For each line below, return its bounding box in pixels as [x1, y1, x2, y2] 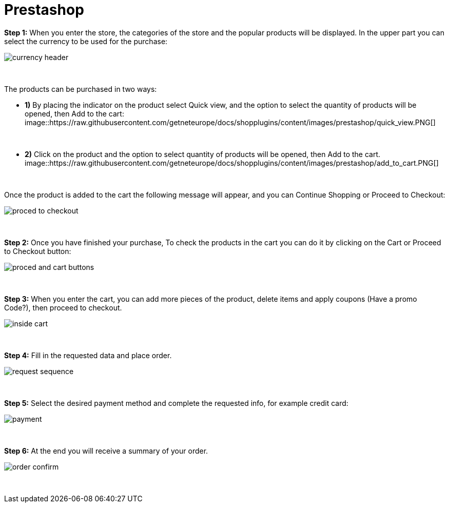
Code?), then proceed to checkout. [4, 303, 122, 312]
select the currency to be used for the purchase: [4, 36, 168, 46]
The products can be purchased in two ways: [4, 84, 157, 93]
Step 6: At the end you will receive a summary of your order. [4, 446, 208, 455]
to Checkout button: [4, 246, 71, 256]
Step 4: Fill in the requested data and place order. [4, 350, 172, 360]
